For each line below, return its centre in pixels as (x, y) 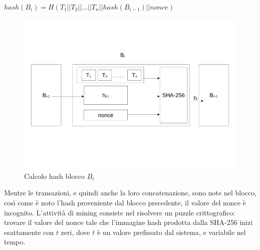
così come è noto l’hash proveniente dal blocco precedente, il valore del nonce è (125, 203)
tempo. (15, 242)
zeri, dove (75, 232)
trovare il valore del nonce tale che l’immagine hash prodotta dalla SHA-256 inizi (128, 222)
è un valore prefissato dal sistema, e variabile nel (171, 232)
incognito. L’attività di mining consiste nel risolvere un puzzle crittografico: (120, 212)
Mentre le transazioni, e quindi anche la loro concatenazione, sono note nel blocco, (130, 193)
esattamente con (29, 232)
